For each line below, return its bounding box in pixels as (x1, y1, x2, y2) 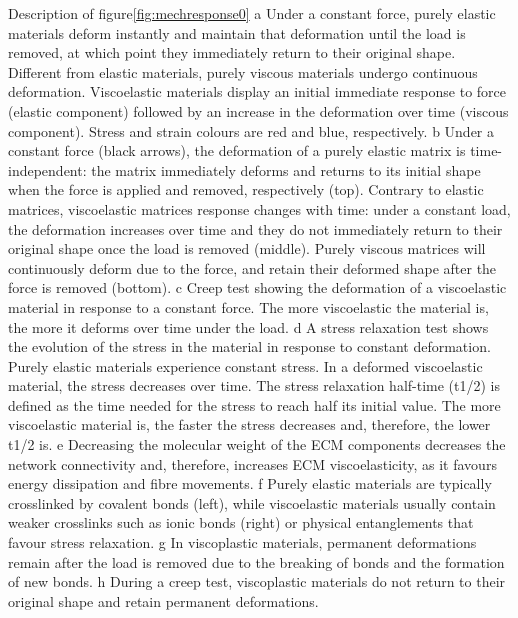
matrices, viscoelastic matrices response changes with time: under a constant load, (8, 198, 511, 219)
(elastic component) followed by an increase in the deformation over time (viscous (8, 100, 509, 121)
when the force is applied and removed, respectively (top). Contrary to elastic (8, 179, 484, 200)
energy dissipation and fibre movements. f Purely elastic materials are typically (8, 473, 492, 494)
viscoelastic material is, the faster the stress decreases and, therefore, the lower (8, 414, 491, 435)
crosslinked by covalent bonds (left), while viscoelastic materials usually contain (8, 492, 496, 513)
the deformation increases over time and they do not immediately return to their (8, 218, 503, 239)
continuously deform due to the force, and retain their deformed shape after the (8, 257, 497, 278)
